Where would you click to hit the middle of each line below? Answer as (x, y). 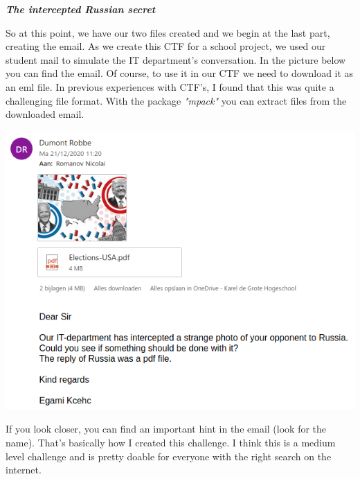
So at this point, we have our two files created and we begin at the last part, (168, 32)
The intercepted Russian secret (81, 9)
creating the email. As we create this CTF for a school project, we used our (166, 46)
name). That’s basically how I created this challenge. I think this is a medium (171, 443)
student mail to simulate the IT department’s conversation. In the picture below (176, 59)
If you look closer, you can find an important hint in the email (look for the (166, 429)
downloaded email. (45, 114)
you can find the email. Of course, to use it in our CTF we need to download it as (180, 73)
